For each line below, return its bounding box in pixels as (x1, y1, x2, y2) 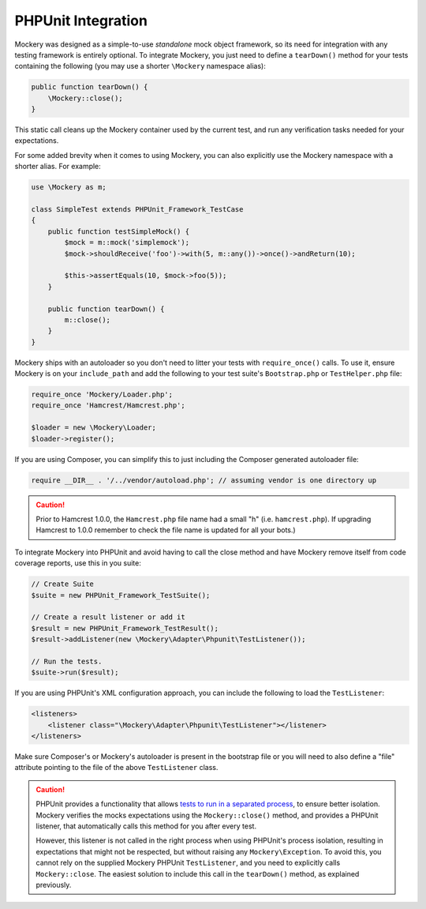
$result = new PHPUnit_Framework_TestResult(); (31, 624, 219, 633)
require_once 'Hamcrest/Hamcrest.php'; (31, 401, 185, 410)
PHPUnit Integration (14, 12, 148, 29)
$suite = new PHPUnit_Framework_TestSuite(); (31, 591, 211, 599)
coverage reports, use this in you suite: (14, 558, 141, 568)
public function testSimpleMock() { (47, 227, 189, 236)
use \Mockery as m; (31, 182, 106, 192)
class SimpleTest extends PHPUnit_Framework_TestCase (31, 205, 244, 214)
